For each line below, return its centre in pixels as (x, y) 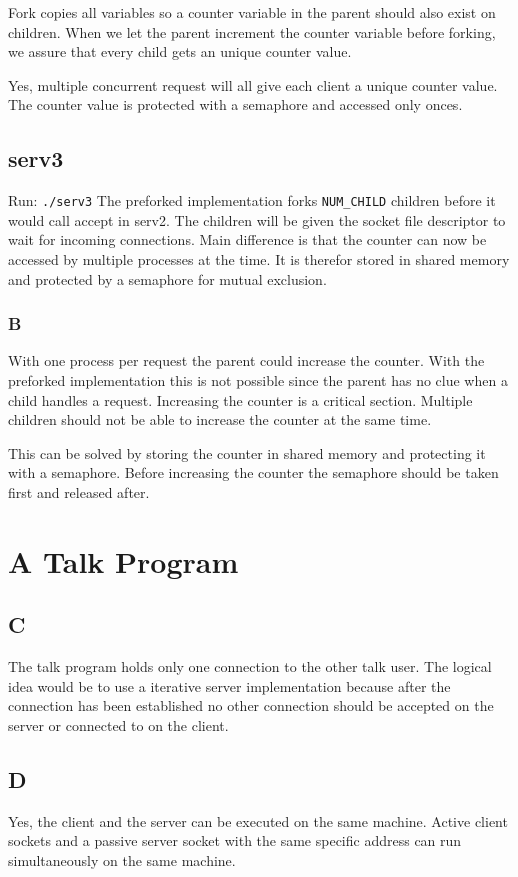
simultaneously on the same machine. (122, 859)
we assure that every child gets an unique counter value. (180, 51)
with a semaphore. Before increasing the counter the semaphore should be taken (253, 472)
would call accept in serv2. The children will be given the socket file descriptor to (257, 219)
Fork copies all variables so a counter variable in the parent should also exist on (252, 12)
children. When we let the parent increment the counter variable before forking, (252, 31)
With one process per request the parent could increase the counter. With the (246, 360)
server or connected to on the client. (118, 724)
